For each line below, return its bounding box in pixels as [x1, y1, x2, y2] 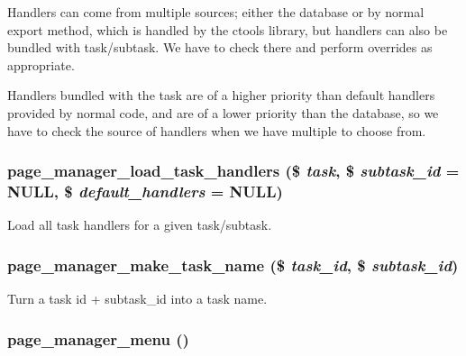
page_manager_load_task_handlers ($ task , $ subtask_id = [7, 160, 460, 182]
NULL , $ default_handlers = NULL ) [7, 180, 283, 202]
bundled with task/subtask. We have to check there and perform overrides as [7, 38, 433, 57]
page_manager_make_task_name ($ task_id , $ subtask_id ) [7, 253, 459, 276]
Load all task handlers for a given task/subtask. [7, 215, 272, 234]
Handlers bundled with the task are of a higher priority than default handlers [7, 86, 435, 105]
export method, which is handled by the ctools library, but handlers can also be [7, 20, 448, 39]
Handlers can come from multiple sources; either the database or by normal [7, 3, 425, 21]
